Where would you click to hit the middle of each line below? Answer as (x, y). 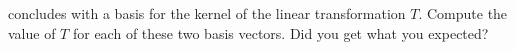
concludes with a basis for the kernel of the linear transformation (207, 13)
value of (32, 32)
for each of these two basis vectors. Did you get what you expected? (280, 32)
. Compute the (463, 13)
